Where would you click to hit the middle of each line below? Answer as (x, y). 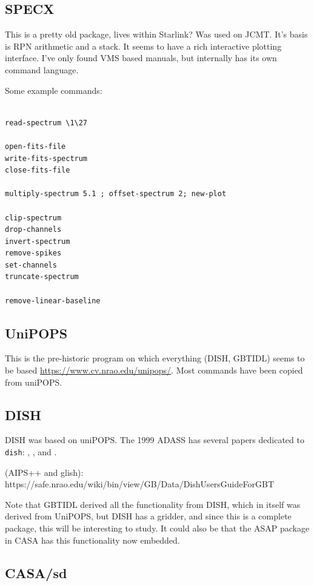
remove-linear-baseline (53, 301)
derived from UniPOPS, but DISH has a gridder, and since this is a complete (148, 516)
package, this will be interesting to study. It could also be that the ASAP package (157, 528)
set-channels (31, 265)
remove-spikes (33, 253)
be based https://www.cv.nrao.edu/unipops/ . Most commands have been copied (154, 370)
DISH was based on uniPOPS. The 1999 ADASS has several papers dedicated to (155, 440)
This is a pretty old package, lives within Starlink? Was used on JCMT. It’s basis (156, 34)
